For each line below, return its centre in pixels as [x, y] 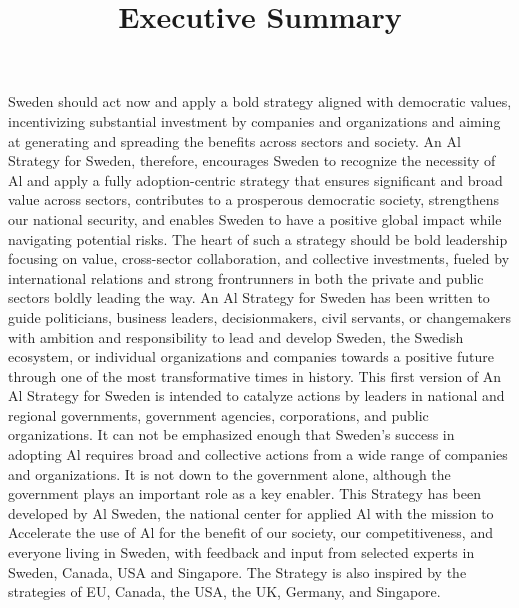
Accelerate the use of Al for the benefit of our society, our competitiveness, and [250, 532]
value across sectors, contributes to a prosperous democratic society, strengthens [253, 199]
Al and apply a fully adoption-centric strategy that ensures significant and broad [255, 179]
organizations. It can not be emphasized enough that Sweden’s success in [231, 434]
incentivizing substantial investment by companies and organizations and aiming [254, 120]
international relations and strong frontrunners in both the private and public [246, 277]
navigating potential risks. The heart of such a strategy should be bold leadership [258, 238]
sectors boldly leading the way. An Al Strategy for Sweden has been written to [249, 297]
